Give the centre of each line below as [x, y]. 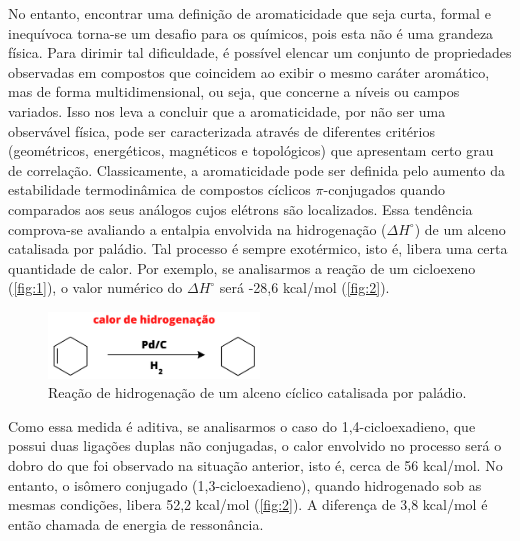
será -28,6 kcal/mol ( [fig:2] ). [304, 287]
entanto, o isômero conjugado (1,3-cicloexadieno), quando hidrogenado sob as [245, 484]
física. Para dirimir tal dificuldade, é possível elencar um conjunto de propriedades [260, 52]
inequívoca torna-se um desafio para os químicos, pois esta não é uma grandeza [251, 32]
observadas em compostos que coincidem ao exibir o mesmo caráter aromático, [249, 71]
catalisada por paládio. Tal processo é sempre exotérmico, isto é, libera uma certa [258, 248]
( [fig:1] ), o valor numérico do [95, 287]
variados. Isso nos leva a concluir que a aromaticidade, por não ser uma [227, 110]
